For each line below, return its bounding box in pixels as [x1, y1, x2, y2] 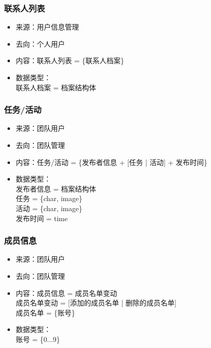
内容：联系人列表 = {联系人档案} [15, 55, 124, 66]
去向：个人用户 [15, 38, 65, 49]
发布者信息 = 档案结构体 [15, 183, 96, 194]
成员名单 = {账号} [15, 307, 75, 317]
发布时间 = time [15, 213, 68, 223]
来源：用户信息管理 [15, 22, 79, 32]
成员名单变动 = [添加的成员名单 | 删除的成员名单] [15, 297, 177, 308]
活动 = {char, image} [15, 203, 82, 213]
